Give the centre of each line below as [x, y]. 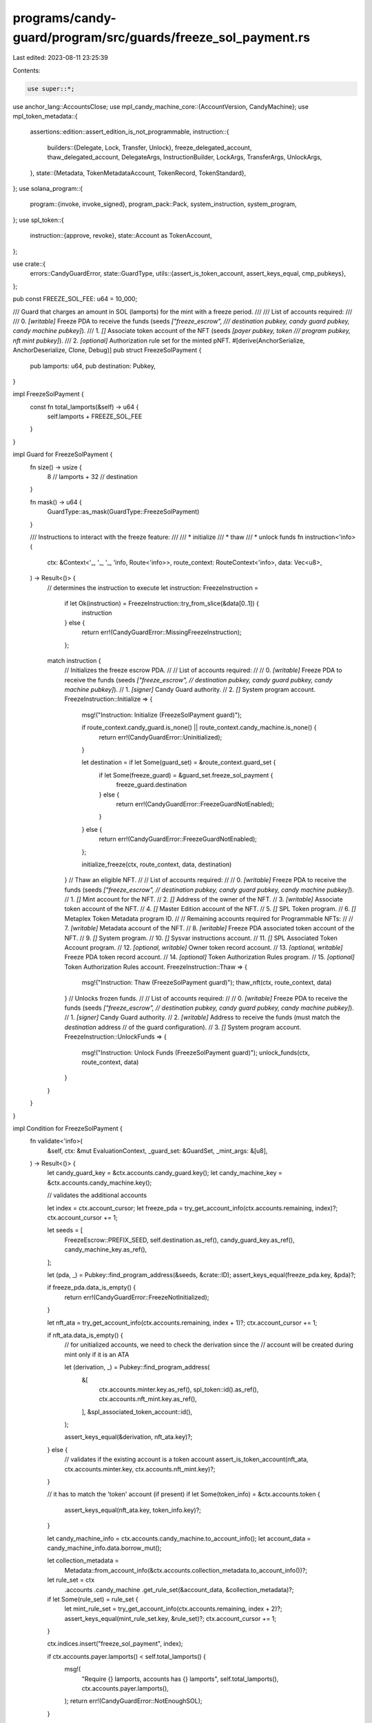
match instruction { [74, 660]
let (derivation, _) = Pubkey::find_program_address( [137, 1367]
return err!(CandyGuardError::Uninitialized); [161, 737]
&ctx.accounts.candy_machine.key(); [100, 1183]
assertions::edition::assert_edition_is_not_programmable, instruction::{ [130, 132]
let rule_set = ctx [71, 1580]
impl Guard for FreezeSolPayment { [63, 454]
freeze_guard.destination [152, 785]
